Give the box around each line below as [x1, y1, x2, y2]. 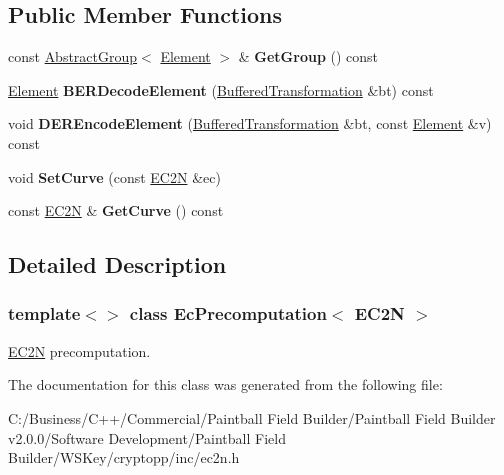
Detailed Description [8, 249, 227, 280]
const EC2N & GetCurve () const [8, 200, 224, 221]
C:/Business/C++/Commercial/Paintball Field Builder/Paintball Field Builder [8, 407, 496, 428]
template [8, 301, 81, 326]
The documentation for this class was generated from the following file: [8, 374, 443, 395]
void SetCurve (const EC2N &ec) [8, 166, 221, 187]
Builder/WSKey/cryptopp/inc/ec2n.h [8, 447, 240, 468]
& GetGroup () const [238, 46, 379, 67]
